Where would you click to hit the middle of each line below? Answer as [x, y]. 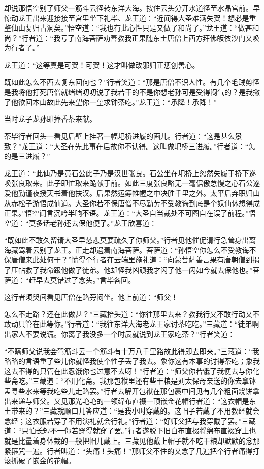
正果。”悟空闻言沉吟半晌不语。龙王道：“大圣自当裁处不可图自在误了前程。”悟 [130, 213]
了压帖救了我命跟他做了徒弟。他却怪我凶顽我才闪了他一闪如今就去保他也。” [128, 270]
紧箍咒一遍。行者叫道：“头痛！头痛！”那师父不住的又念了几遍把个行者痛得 [128, 450]
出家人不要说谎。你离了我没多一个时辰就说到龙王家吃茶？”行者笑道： [120, 334]
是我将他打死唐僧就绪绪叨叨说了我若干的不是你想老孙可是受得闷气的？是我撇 [132, 92]
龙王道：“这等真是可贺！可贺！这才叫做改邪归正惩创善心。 [102, 64]
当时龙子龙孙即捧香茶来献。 [50, 119]
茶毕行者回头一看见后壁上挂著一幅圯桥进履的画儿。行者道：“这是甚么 [120, 136]
